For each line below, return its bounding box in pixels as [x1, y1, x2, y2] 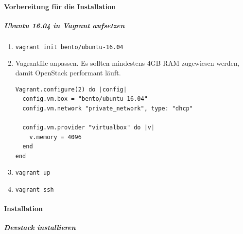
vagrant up [15, 169, 51, 177]
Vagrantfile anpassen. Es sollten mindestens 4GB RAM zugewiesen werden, [15, 58, 240, 68]
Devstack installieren [4, 222, 76, 233]
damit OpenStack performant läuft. [15, 67, 121, 77]
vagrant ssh [15, 186, 54, 193]
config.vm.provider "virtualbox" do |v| [22, 124, 155, 131]
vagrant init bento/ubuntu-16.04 [15, 43, 123, 51]
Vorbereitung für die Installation [4, 1, 116, 11]
